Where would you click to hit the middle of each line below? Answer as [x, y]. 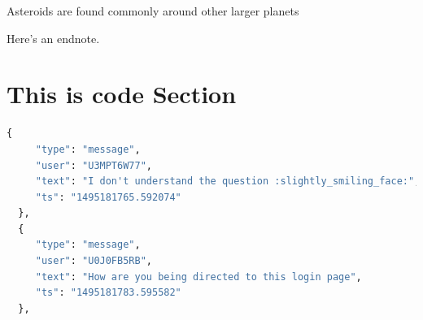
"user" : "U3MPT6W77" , [94, 165]
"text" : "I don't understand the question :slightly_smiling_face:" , [228, 182]
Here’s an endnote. [53, 38]
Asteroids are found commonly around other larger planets [153, 11]
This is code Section [122, 94]
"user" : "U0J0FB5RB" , [94, 261]
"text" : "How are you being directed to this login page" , [198, 277]
